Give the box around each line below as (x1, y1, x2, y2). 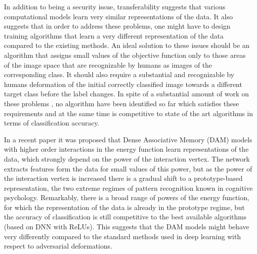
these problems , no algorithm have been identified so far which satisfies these (4, 98, 239, 108)
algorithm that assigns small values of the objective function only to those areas (4, 49, 246, 60)
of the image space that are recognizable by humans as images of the (4, 59, 212, 70)
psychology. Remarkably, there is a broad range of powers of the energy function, (4, 192, 250, 203)
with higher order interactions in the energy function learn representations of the (4, 144, 249, 154)
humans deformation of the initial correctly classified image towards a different (4, 79, 242, 89)
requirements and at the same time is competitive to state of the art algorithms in (4, 108, 253, 118)
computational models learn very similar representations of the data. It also (4, 11, 233, 21)
